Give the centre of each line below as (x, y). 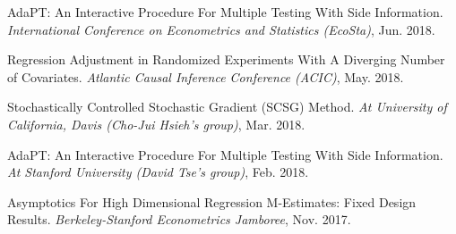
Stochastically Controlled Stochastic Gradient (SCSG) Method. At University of (227, 107)
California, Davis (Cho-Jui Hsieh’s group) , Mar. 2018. (156, 124)
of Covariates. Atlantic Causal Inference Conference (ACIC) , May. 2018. (206, 76)
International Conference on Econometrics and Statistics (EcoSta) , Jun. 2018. (221, 29)
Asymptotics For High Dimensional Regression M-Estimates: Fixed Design (212, 201)
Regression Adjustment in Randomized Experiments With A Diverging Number (226, 59)
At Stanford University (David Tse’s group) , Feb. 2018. (158, 172)
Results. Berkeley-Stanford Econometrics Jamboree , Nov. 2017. (179, 219)
